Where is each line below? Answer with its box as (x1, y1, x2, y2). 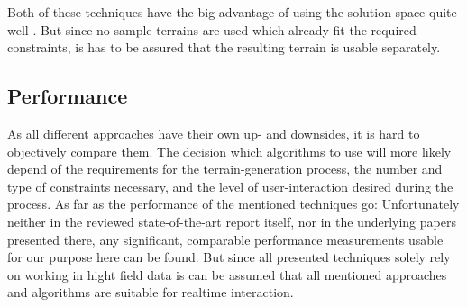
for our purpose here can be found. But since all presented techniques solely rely (7, 248, 451, 266)
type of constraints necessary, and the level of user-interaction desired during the (7, 176, 453, 195)
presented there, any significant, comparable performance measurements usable (7, 230, 444, 248)
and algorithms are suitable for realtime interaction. (7, 283, 294, 302)
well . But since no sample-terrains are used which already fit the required (7, 20, 417, 39)
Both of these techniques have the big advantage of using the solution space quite (7, 3, 457, 21)
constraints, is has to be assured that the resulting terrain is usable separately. (7, 38, 441, 57)
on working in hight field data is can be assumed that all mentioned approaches (7, 265, 447, 284)
